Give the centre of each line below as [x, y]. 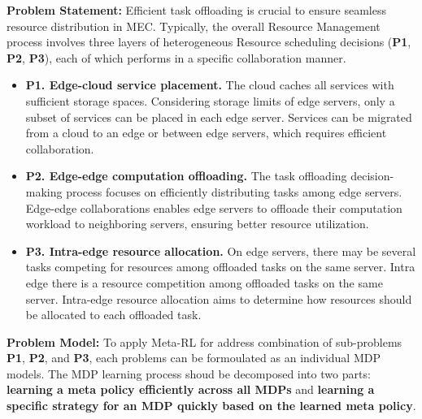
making [44, 191]
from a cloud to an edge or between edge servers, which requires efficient [206, 133]
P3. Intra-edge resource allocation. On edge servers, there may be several [221, 251]
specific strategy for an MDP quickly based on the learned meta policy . [211, 406]
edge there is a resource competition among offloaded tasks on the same [204, 282]
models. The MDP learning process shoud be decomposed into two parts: [189, 373]
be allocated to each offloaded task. [113, 315]
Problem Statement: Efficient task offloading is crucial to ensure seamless [196, 10]
